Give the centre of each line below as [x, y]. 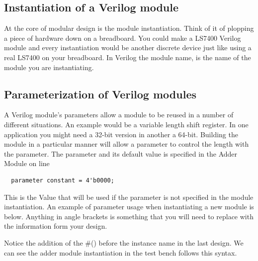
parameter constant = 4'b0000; [63, 180]
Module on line [27, 163]
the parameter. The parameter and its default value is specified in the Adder [121, 153]
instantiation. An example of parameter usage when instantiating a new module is [129, 207]
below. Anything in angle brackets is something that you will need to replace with [129, 216]
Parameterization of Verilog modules [100, 94]
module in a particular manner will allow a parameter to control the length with [127, 144]
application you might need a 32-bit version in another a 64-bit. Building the [121, 134]
